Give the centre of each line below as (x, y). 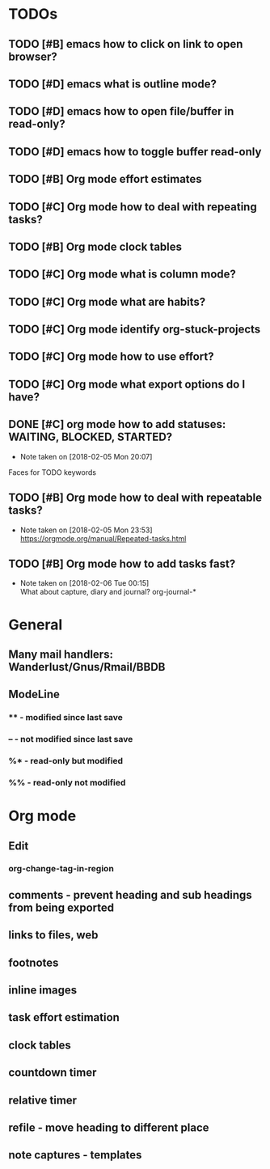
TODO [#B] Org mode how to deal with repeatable (135, 498)
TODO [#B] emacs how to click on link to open (126, 44)
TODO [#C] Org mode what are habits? (107, 301)
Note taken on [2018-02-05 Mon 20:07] (86, 456)
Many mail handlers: (61, 654)
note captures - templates (75, 1155)
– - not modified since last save (71, 739)
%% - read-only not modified (67, 782)
